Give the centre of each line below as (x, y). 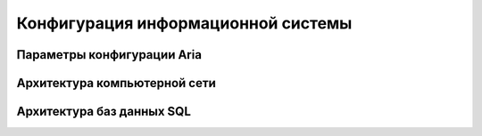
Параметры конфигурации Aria (109, 55)
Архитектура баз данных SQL (104, 112)
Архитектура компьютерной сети (116, 83)
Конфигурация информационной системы (184, 23)
